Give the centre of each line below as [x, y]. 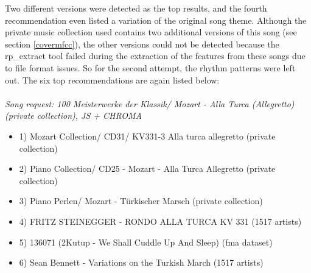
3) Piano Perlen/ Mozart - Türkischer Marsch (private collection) [141, 201]
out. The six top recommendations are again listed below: [112, 80]
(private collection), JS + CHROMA [74, 115]
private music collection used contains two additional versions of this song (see [151, 32]
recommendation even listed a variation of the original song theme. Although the [156, 20]
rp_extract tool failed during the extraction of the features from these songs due [155, 56]
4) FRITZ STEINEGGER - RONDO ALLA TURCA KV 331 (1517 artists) [160, 221]
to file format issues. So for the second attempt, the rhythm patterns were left [150, 67]
